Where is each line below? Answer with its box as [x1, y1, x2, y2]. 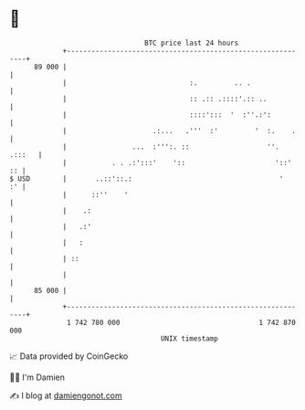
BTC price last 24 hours [144, 38, 239, 47]
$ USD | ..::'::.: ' [9, 173, 284, 184]
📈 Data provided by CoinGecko [9, 351, 129, 362]
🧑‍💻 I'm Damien [9, 372, 66, 383]
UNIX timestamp [160, 333, 219, 343]
